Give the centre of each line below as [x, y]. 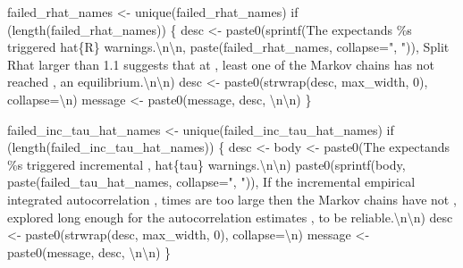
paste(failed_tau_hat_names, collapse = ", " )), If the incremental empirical [211, 182]
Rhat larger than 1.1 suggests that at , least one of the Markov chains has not [221, 64]
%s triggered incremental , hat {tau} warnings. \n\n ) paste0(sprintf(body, [206, 164]
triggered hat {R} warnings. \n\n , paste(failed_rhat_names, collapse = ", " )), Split [228, 47]
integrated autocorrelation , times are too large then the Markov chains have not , [232, 199]
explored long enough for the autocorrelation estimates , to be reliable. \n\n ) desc [230, 217]
